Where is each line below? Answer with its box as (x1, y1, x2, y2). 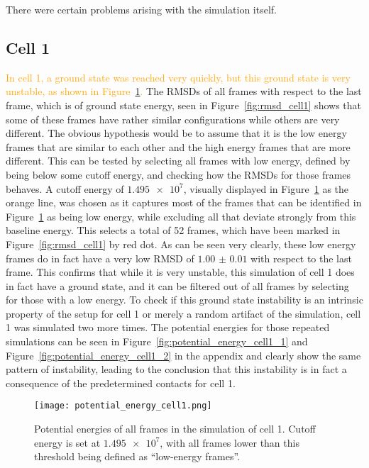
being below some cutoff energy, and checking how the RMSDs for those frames (6, 167, 351, 182)
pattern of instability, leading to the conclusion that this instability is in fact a (6, 362, 347, 377)
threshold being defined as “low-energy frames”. (34, 449, 241, 464)
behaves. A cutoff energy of (6, 181, 124, 196)
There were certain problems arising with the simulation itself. (6, 2, 277, 16)
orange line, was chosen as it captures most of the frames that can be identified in (6, 195, 362, 210)
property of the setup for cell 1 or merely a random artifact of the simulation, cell (6, 306, 361, 321)
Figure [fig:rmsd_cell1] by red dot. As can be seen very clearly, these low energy (6, 236, 356, 251)
